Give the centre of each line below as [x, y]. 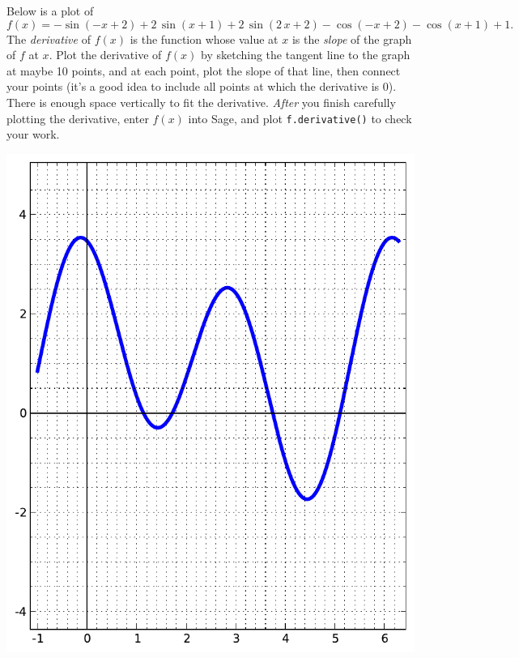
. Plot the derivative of [105, 55]
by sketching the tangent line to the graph [306, 55]
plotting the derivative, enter [78, 118]
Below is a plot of [50, 11]
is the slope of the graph [352, 38]
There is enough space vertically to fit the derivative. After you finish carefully [201, 102]
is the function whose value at [204, 38]
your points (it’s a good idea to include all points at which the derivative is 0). [202, 86]
